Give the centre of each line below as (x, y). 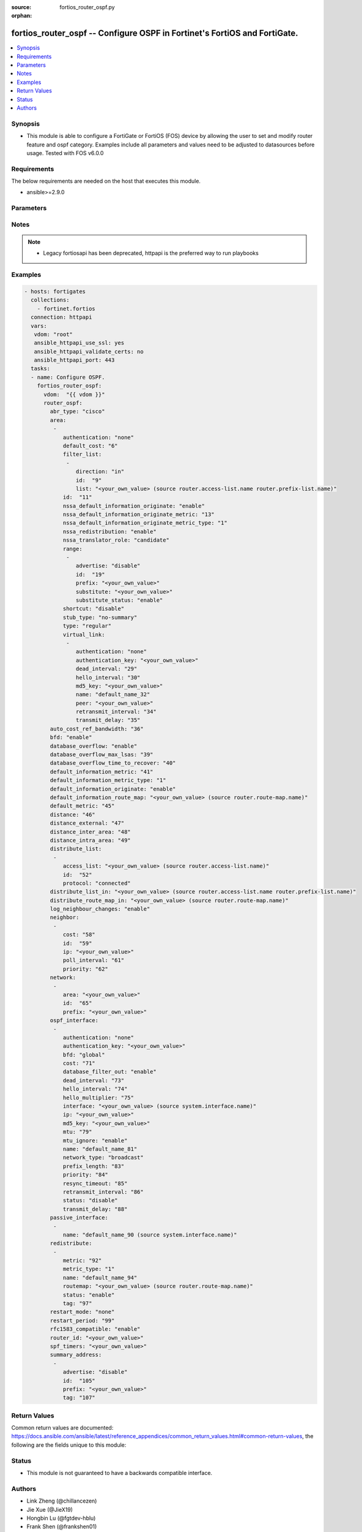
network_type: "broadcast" (103, 1158)
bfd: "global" (84, 1055)
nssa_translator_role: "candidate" (116, 540)
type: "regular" (87, 626)
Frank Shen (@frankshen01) (62, 1526)
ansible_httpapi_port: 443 (74, 360)
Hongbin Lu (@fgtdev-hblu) (61, 1518)
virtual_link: (84, 635)
